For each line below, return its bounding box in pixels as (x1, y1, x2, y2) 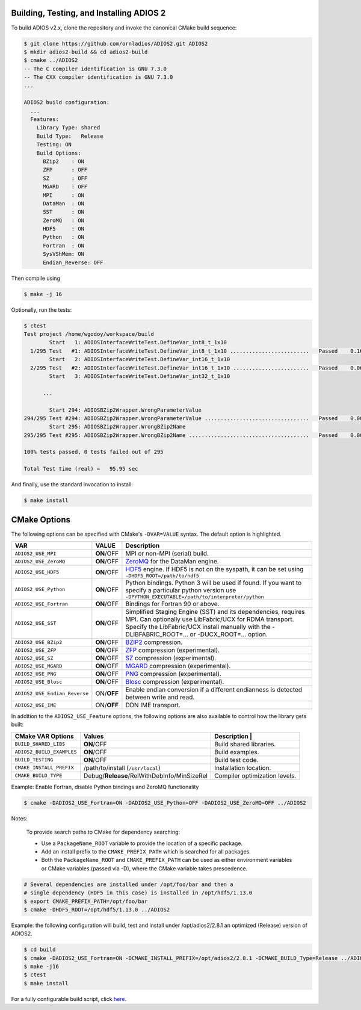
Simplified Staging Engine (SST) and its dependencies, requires (125, 608, 305, 616)
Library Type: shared (36, 124, 100, 131)
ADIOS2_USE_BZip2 (14, 639, 63, 645)
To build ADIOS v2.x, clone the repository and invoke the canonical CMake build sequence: (11, 24, 237, 31)
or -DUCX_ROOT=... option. (190, 630, 268, 639)
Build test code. (214, 755, 259, 764)
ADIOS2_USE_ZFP (14, 647, 57, 653)
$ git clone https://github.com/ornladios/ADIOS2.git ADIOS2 (23, 40, 208, 47)
